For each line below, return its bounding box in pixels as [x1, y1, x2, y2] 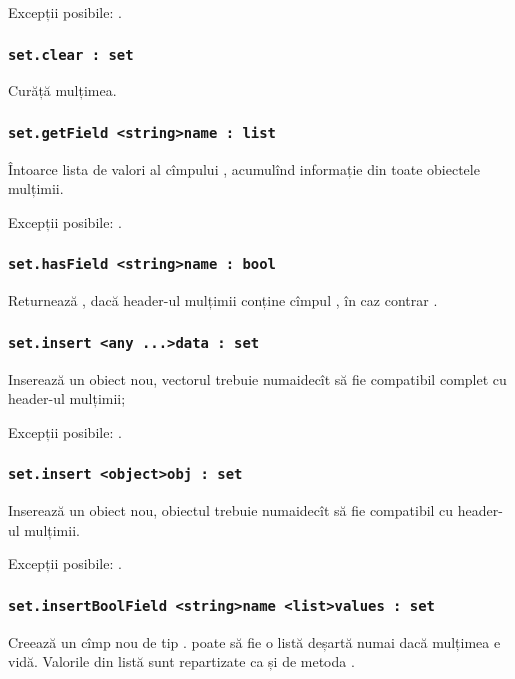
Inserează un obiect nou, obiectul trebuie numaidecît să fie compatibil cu [8, 500, 454, 521]
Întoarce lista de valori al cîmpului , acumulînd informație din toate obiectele [8, 158, 480, 179]
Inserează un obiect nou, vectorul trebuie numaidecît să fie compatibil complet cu [8, 368, 507, 389]
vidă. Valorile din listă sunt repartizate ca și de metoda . [8, 651, 355, 672]
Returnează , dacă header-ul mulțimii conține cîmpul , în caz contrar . [8, 290, 438, 311]
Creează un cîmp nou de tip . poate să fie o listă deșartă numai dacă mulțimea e [8, 631, 501, 652]
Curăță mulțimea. [8, 80, 117, 101]
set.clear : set [8, 46, 134, 63]
